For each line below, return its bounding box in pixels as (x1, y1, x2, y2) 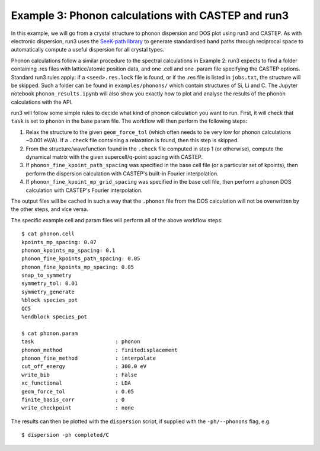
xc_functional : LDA (21, 380, 132, 386)
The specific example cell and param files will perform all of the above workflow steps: (11, 216, 223, 223)
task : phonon (21, 338, 140, 345)
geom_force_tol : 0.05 (21, 388, 135, 395)
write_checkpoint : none (21, 405, 135, 411)
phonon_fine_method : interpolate (21, 355, 156, 362)
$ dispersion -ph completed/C (21, 431, 110, 439)
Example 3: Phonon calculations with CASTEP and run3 (11, 9, 289, 22)
